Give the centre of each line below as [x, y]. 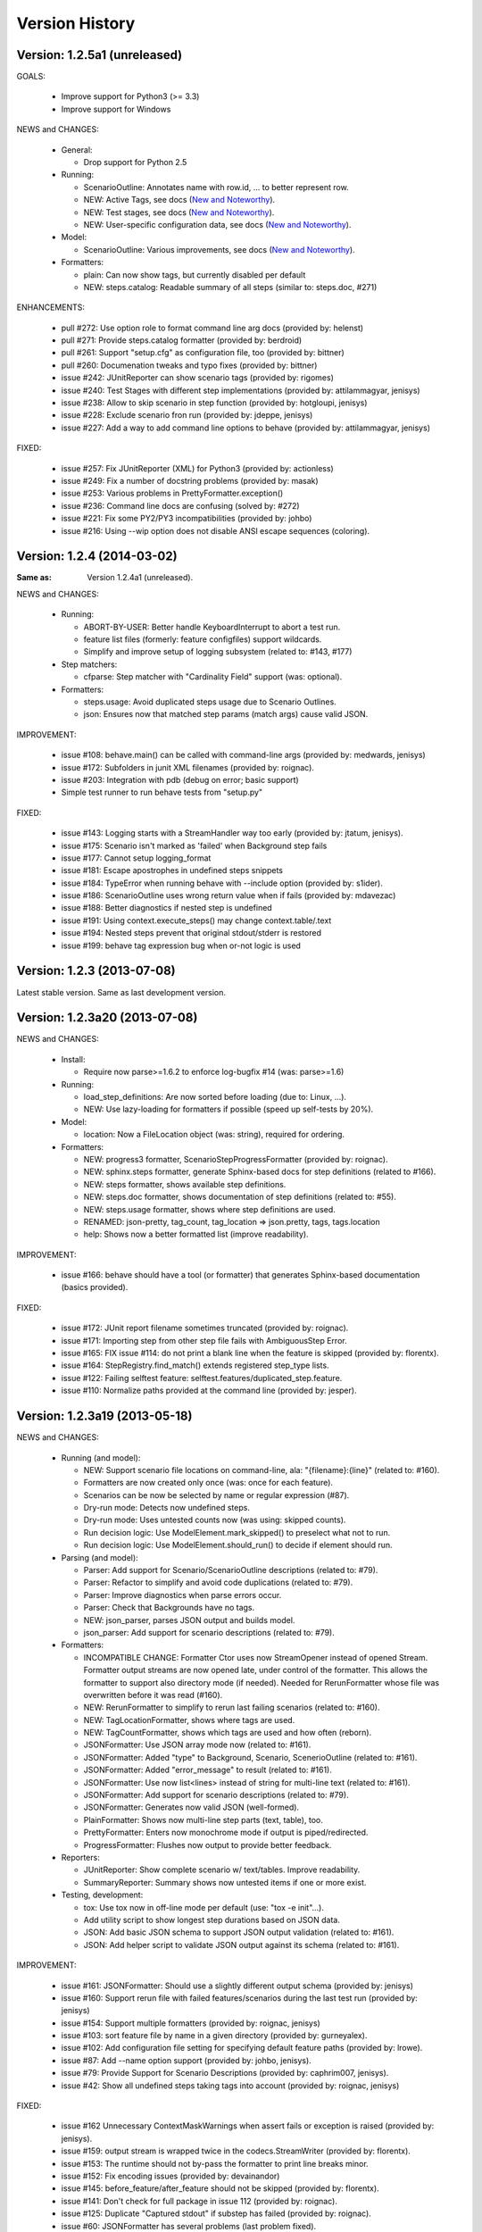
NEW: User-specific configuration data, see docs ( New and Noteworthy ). [217, 224]
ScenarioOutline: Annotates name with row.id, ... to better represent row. [216, 187]
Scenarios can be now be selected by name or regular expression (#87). [216, 1495]
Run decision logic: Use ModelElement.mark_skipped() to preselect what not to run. [237, 1532]
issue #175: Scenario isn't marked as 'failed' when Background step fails [194, 845]
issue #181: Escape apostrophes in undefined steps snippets [172, 870]
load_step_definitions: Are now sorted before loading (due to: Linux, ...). [215, 1097]
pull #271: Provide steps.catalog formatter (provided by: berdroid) [182, 340]
